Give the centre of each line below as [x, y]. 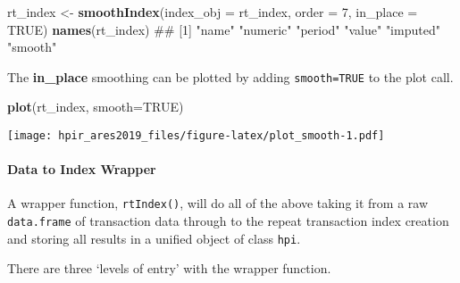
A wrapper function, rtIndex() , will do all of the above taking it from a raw [218, 203]
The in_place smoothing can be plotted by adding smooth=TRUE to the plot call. [230, 76]
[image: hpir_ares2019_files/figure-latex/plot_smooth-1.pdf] [196, 136]
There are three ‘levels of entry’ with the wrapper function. [169, 268]
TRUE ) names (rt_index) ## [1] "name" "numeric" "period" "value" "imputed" [224, 29]
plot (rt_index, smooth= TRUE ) [96, 107]
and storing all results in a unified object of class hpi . [154, 238]
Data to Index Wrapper [82, 169]
